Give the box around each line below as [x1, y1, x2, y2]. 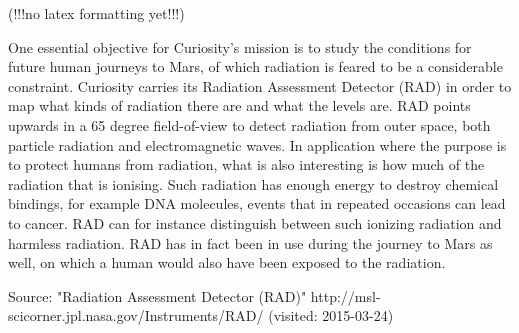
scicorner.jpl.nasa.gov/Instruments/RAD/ [8, 305, 264, 326]
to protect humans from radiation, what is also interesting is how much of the [8, 154, 485, 175]
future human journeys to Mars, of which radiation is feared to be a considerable [8, 56, 503, 77]
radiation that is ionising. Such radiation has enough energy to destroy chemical [8, 173, 499, 194]
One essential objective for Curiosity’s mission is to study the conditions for [8, 36, 472, 57]
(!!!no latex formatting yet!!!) [8, 3, 185, 23]
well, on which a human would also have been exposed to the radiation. [8, 252, 446, 273]
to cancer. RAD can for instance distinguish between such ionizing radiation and [8, 212, 502, 233]
